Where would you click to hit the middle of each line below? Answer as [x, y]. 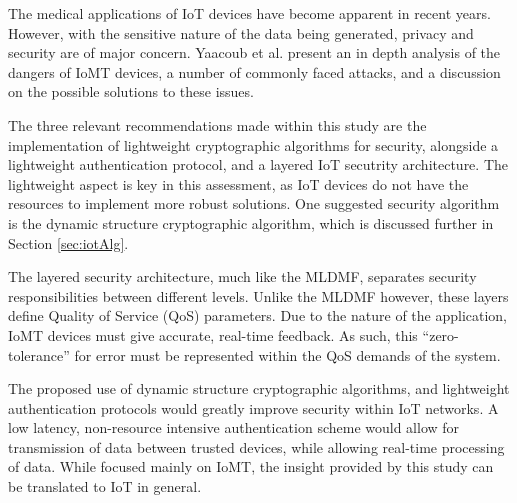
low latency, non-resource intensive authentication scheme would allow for [234, 427]
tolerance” [39, 354]
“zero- [440, 334]
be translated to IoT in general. [105, 486]
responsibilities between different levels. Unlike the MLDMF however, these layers [258, 295]
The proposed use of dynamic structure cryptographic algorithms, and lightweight [259, 388]
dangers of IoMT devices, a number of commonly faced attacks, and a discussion [254, 71]
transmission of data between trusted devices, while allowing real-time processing [256, 446]
